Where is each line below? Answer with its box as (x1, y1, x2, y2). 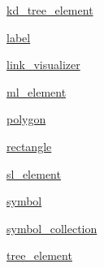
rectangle (6, 137, 52, 154)
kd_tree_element (6, 2, 93, 18)
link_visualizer (6, 56, 80, 73)
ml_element (6, 83, 67, 100)
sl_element (6, 165, 61, 182)
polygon (6, 110, 46, 128)
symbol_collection (6, 219, 97, 236)
